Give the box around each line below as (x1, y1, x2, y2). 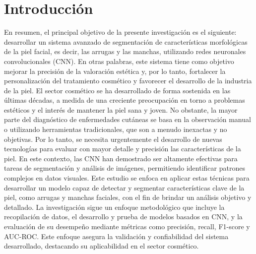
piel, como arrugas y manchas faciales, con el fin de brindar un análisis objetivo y (4, 192, 252, 202)
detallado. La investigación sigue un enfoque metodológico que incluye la (4, 201, 225, 212)
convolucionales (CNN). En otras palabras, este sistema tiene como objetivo (4, 56, 234, 66)
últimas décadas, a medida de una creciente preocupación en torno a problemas (4, 95, 245, 105)
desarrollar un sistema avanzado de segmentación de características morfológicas (4, 36, 248, 47)
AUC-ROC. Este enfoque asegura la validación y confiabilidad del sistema (4, 231, 229, 241)
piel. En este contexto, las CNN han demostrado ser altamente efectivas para (4, 153, 238, 163)
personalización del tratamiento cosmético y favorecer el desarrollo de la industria (4, 75, 252, 86)
